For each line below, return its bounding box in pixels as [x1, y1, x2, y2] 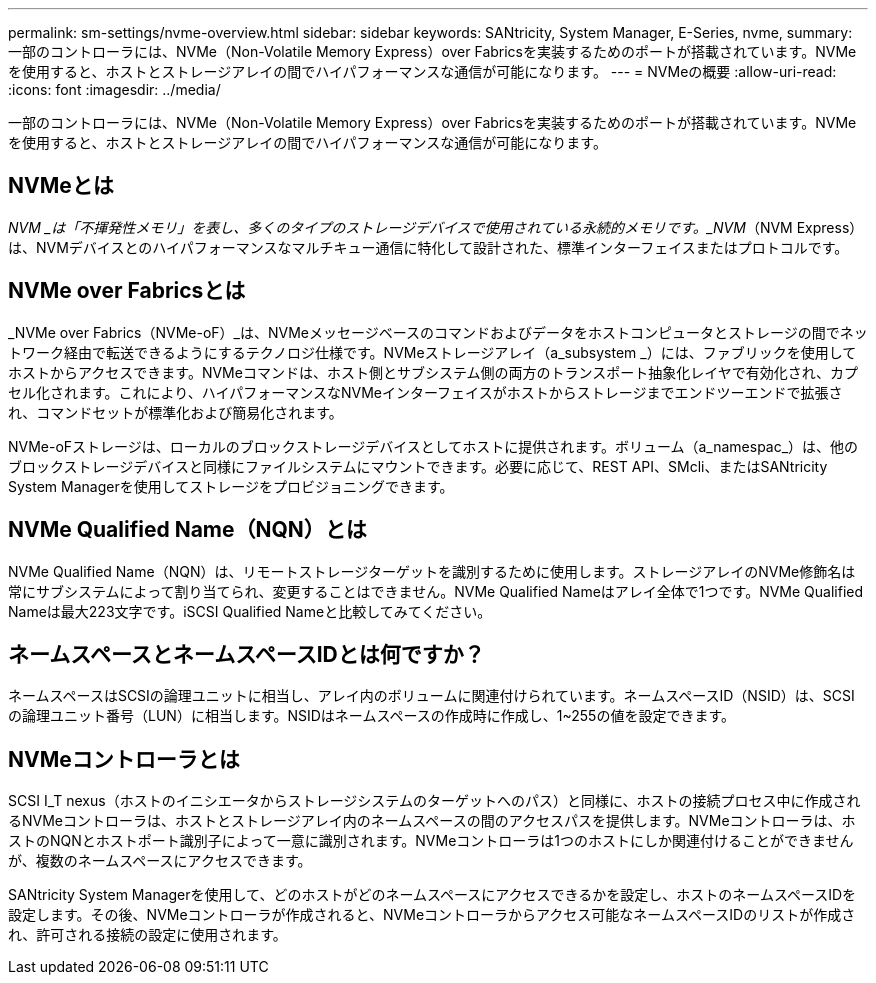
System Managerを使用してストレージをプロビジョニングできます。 [8, 477, 454, 495]
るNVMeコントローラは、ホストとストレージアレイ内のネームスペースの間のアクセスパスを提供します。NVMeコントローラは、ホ [8, 812, 856, 830]
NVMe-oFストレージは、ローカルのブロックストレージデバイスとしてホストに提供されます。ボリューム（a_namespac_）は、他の [8, 437, 859, 455]
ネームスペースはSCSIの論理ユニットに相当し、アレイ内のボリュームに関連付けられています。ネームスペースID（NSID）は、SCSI [8, 687, 855, 705]
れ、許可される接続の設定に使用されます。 [8, 926, 287, 944]
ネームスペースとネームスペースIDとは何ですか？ [8, 641, 485, 667]
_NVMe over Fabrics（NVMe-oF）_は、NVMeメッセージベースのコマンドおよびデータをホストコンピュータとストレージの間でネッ [8, 323, 868, 341]
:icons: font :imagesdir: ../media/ [8, 81, 221, 98]
